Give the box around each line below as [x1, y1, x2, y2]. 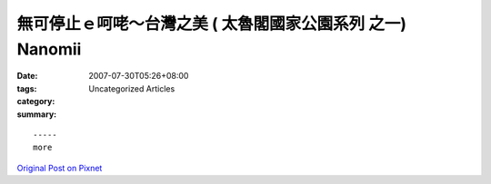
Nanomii [16, 39, 82, 59]
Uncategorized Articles [88, 82, 175, 94]
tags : [16, 82, 37, 94]
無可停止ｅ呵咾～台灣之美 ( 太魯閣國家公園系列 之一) [16, 14, 407, 34]
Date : [16, 71, 38, 82]
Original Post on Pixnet [16, 162, 103, 173]
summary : [16, 109, 57, 120]
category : [16, 96, 55, 107]
